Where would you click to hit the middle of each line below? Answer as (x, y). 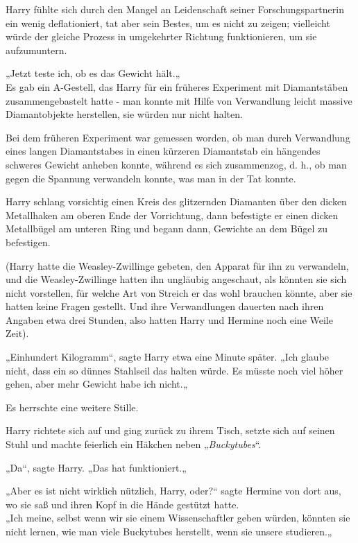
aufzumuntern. (36, 50)
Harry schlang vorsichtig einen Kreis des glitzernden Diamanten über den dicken (176, 201)
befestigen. (28, 242)
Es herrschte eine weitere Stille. (72, 407)
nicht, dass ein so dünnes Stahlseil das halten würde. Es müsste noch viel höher (174, 370)
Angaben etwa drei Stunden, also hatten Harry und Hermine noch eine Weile (169, 319)
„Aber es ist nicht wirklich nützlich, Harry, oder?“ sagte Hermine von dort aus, (173, 491)
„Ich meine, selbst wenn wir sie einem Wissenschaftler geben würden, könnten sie (178, 518)
